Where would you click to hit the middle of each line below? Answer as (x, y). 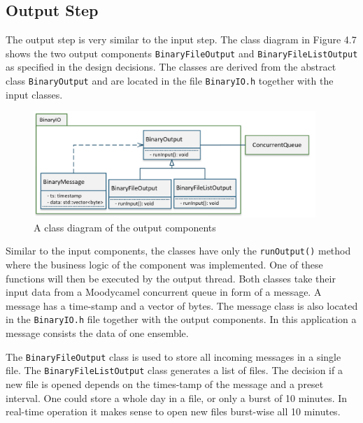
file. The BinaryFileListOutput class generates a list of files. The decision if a (174, 370)
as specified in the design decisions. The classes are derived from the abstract (171, 67)
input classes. (34, 94)
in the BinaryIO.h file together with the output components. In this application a (181, 319)
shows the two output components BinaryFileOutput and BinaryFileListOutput (182, 53)
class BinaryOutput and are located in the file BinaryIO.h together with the (170, 81)
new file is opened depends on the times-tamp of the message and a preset (165, 383)
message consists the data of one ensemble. (97, 333)
